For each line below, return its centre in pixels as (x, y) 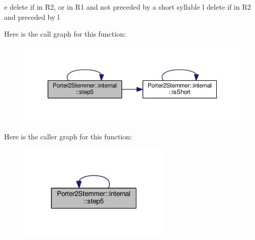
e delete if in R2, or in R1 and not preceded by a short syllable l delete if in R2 (128, 7)
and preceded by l (32, 17)
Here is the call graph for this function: (65, 34)
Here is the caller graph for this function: (68, 136)
